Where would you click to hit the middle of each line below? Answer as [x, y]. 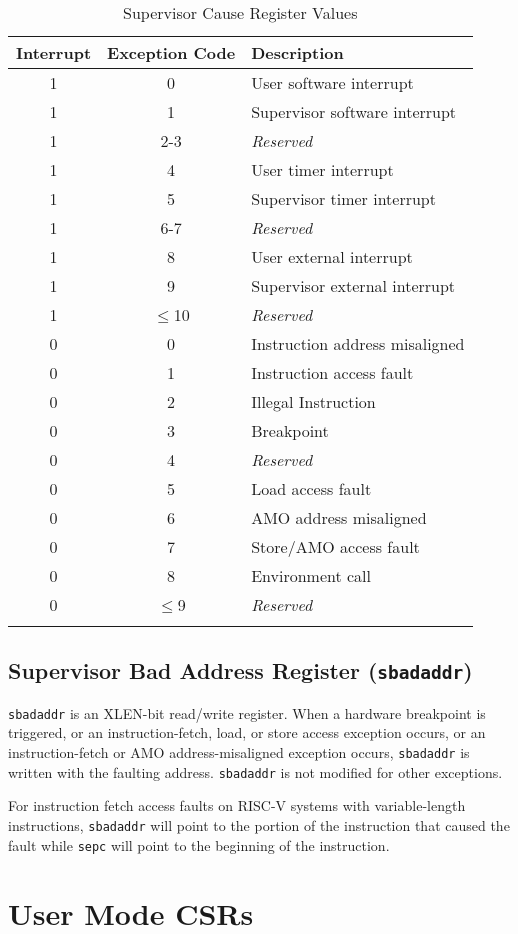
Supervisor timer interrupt [343, 198]
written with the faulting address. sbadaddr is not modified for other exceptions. [255, 771]
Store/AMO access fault [335, 546]
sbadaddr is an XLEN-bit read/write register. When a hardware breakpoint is [247, 712]
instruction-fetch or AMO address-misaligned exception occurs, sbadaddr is [239, 752]
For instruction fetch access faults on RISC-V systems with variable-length [237, 805]
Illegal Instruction [313, 401]
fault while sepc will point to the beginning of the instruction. [199, 844]
